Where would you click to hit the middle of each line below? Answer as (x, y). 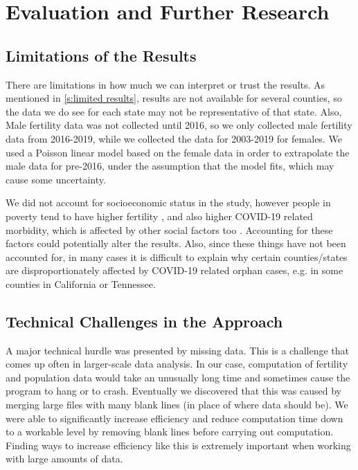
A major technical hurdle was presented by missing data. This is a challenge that (177, 350)
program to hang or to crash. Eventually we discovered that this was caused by (173, 391)
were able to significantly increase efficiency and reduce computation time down (174, 418)
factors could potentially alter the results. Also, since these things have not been (176, 243)
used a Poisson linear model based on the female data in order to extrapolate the (178, 152)
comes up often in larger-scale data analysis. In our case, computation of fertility (177, 364)
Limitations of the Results (101, 55)
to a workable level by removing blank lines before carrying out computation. (170, 432)
